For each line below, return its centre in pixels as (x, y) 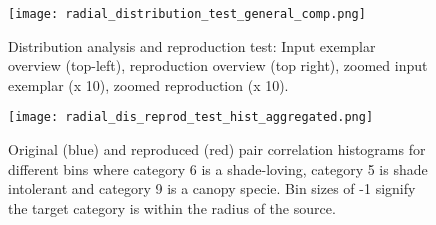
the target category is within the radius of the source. (172, 207)
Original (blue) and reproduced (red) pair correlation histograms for (217, 149)
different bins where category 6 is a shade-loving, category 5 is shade (218, 168)
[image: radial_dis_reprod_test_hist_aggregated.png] (191, 117)
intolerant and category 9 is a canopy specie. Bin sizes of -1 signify (212, 188)
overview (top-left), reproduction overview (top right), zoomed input (218, 65)
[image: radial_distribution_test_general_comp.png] (187, 14)
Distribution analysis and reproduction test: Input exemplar (192, 45)
